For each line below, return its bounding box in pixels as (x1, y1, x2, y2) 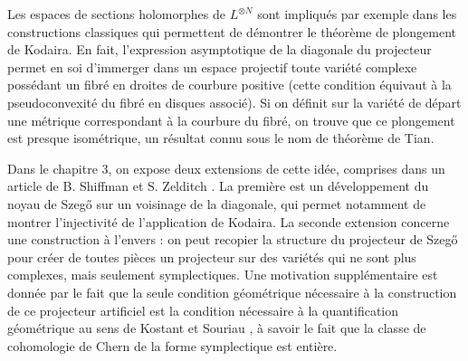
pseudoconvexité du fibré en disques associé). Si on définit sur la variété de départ (7, 92, 462, 111)
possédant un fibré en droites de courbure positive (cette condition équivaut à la (7, 75, 452, 94)
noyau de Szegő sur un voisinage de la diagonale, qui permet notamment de (7, 194, 426, 213)
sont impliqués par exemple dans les (257, 5, 457, 23)
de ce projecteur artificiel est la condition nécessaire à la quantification (7, 300, 399, 319)
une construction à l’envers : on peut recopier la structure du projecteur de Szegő (7, 230, 458, 249)
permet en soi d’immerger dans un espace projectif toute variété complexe (7, 57, 417, 76)
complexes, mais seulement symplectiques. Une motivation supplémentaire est (7, 265, 438, 284)
